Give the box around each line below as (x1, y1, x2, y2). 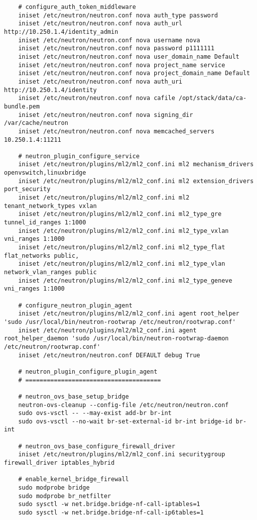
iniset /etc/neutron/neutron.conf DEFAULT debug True (18, 351, 200, 359)
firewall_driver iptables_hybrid (4, 459, 115, 467)
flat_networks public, (4, 252, 79, 259)
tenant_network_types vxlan (4, 202, 97, 209)
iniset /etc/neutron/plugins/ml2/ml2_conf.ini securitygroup (18, 451, 225, 458)
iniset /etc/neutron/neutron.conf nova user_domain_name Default (18, 53, 240, 60)
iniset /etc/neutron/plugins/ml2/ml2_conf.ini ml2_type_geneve (18, 277, 233, 284)
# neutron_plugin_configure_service (18, 152, 140, 160)
